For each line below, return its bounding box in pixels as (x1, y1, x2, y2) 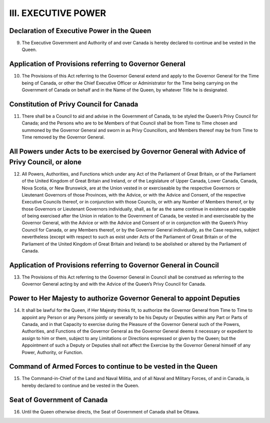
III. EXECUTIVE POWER (9, 7, 106, 18)
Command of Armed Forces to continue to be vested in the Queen (9, 362, 217, 371)
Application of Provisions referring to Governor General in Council (9, 260, 219, 269)
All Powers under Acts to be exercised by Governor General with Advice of (9, 147, 246, 156)
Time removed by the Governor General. (21, 134, 105, 140)
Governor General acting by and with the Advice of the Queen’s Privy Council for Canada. (21, 281, 206, 287)
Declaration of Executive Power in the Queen (9, 26, 151, 35)
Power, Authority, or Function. (21, 349, 83, 355)
